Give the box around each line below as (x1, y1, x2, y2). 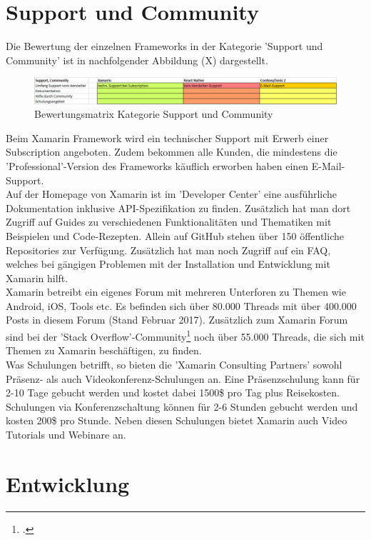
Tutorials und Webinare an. (6, 426, 126, 441)
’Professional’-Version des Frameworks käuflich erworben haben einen (6, 158, 309, 173)
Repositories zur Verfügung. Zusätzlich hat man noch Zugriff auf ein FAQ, (6, 242, 331, 257)
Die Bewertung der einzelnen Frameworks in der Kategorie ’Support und (6, 39, 323, 54)
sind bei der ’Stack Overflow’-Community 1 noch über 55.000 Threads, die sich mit (6, 327, 365, 344)
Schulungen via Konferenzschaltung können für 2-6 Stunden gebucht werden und (6, 399, 358, 414)
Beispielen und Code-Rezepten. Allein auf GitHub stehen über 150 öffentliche (6, 228, 344, 243)
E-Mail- (311, 158, 345, 173)
